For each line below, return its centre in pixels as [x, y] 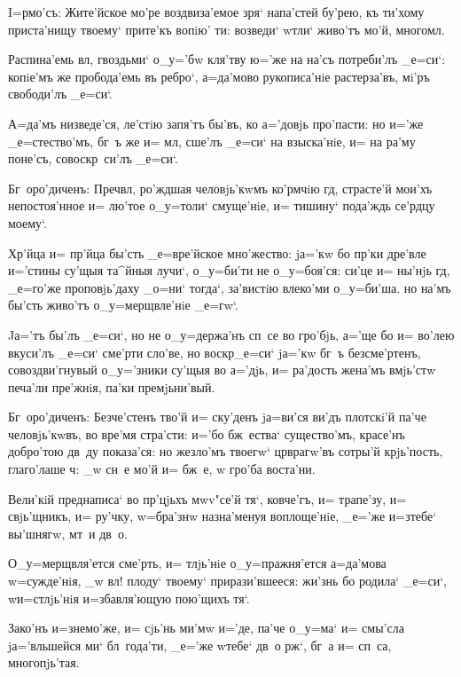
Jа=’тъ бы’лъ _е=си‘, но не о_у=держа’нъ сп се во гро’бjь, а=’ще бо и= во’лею [231, 334]
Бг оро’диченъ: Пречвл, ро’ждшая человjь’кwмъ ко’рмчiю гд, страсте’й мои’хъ [220, 188]
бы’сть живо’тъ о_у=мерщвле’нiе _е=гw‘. [123, 305]
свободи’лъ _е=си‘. [60, 94]
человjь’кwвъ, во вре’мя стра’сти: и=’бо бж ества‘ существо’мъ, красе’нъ [207, 433]
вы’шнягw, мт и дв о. [68, 533]
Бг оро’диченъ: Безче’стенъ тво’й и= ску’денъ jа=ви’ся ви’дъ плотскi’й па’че [217, 417]
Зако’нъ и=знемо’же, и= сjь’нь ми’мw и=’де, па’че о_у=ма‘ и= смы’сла [206, 628]
